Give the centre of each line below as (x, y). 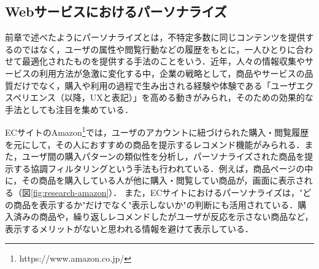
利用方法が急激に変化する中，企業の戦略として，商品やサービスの (172, 73)
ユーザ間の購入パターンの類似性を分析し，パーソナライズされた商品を (163, 156)
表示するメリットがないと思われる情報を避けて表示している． (129, 228)
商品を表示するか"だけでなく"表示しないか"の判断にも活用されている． (156, 204)
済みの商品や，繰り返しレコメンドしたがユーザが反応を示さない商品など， (163, 216)
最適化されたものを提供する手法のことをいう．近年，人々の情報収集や (163, 61)
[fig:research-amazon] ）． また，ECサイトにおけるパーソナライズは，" (167, 192)
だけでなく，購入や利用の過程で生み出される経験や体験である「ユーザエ (159, 85)
